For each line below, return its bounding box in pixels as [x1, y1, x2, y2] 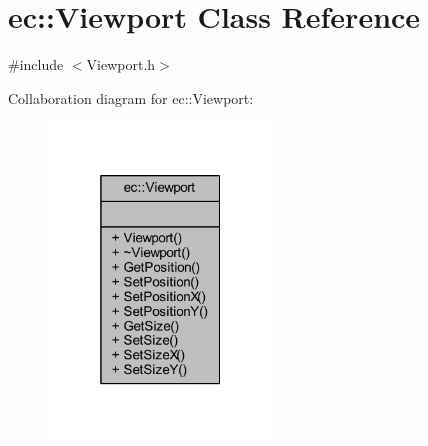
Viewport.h [86, 54, 156, 75]
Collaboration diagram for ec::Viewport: [8, 87, 254, 108]
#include [8, 54, 64, 75]
